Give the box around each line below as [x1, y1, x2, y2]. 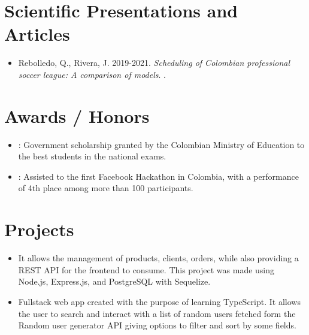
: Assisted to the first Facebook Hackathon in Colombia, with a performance [18, 170, 299, 182]
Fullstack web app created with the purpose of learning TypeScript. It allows [18, 295, 301, 307]
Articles [4, 22, 70, 46]
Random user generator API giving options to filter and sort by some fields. [18, 319, 296, 331]
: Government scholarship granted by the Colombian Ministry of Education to [18, 138, 305, 150]
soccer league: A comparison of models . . [18, 68, 166, 80]
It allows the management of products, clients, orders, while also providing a [18, 252, 299, 264]
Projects [4, 217, 74, 242]
